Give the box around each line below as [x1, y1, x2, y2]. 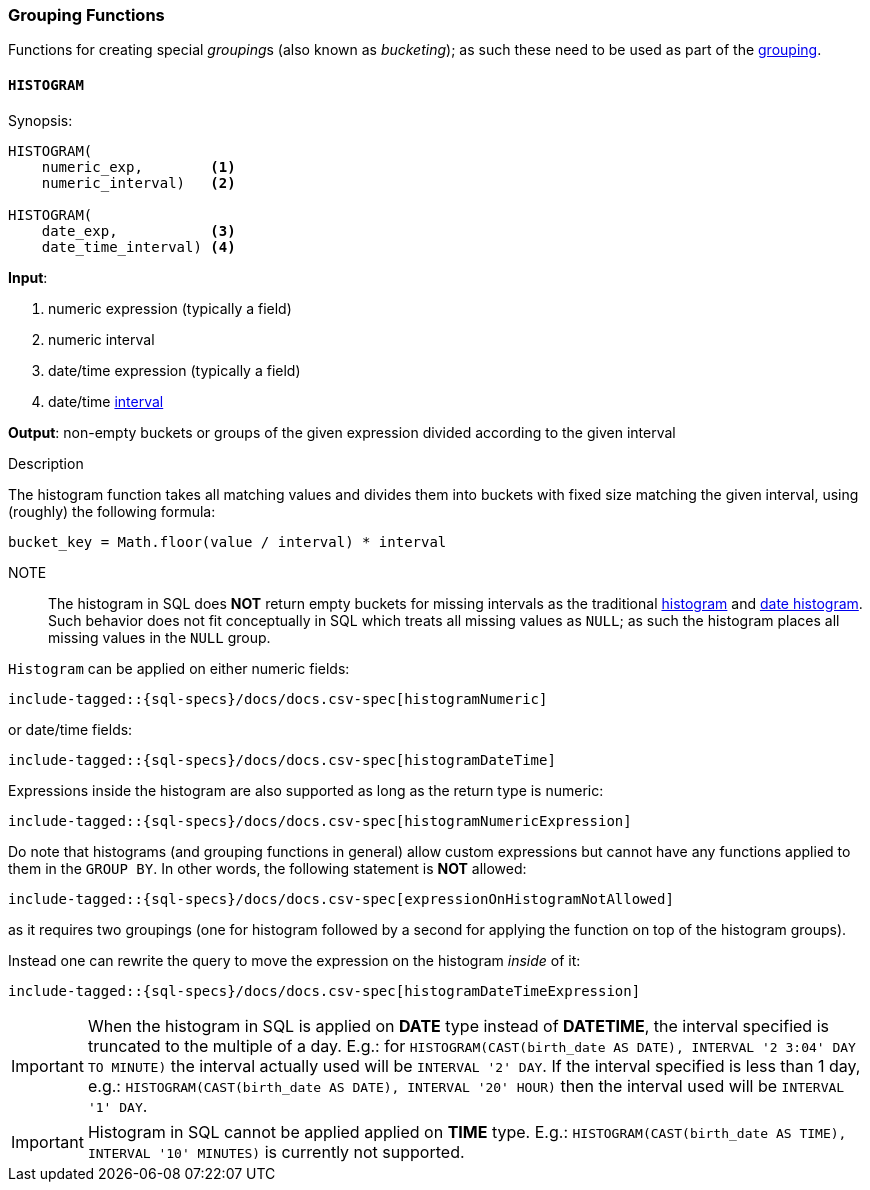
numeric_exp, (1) [41, 158, 236, 175]
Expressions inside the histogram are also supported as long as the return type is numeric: [8, 781, 604, 799]
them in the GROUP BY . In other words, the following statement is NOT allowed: [8, 859, 527, 877]
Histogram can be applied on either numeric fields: [8, 659, 350, 677]
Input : [8, 268, 48, 286]
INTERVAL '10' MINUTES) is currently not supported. [87, 1141, 465, 1162]
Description [8, 454, 84, 472]
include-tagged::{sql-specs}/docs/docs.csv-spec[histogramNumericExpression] [8, 812, 632, 829]
